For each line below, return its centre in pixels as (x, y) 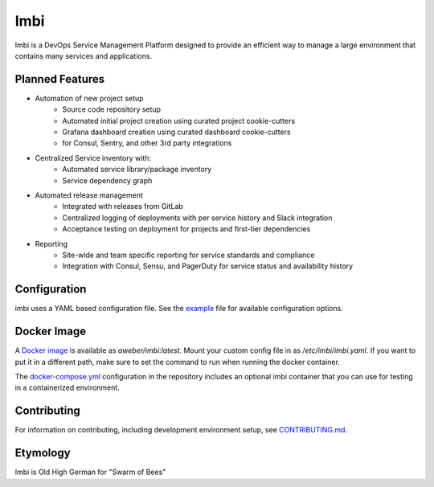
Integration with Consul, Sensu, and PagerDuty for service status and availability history (208, 266)
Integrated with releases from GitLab (123, 207)
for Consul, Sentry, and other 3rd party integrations (147, 143)
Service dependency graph (107, 180)
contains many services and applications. (84, 55)
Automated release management (89, 195)
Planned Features (60, 79)
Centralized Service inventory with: (93, 158)
